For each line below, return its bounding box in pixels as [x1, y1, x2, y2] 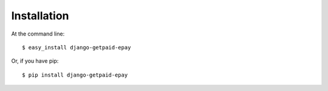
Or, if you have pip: [11, 57, 59, 64]
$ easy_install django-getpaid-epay [22, 44, 131, 51]
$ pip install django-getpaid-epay [22, 71, 128, 78]
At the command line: [11, 30, 65, 37]
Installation [11, 9, 69, 22]
